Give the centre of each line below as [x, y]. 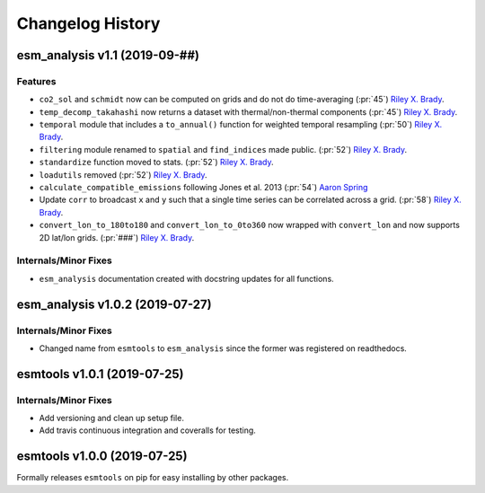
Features [36, 81]
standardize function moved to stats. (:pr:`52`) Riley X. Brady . [156, 163]
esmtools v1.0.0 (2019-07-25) [102, 457]
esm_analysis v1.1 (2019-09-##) [108, 55]
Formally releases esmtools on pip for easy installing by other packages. [153, 478]
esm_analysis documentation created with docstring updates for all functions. [186, 278]
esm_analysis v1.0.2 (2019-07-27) [114, 304]
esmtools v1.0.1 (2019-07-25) [100, 374]
